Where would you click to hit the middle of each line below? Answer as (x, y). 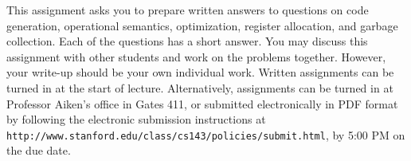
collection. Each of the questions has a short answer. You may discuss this (187, 41)
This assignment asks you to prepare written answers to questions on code (188, 10)
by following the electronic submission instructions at (136, 119)
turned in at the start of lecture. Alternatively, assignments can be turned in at (200, 87)
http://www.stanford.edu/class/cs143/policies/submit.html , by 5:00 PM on (206, 134)
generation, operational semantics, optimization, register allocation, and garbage (202, 25)
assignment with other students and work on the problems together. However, (196, 56)
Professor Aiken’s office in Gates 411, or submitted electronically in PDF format (202, 103)
